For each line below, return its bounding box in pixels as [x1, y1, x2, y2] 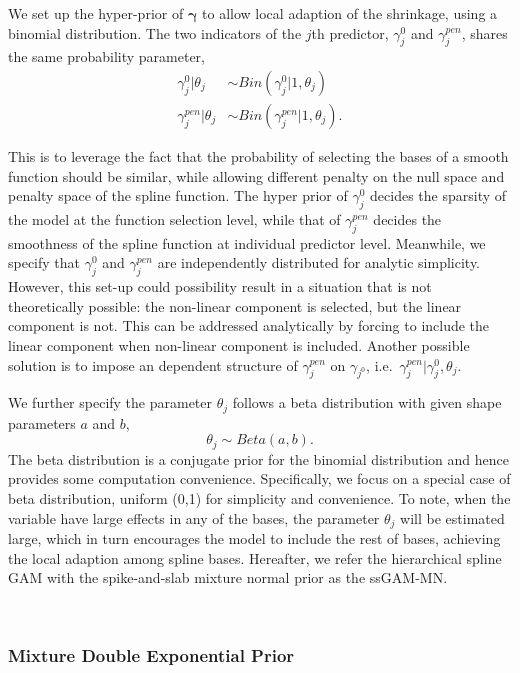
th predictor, [311, 22, 389, 43]
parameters [8, 412, 76, 433]
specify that [8, 252, 81, 273]
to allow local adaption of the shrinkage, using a [202, 3, 498, 23]
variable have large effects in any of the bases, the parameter [8, 507, 380, 528]
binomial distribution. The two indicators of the [8, 22, 302, 43]
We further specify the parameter [8, 392, 213, 413]
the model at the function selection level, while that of [8, 209, 341, 230]
